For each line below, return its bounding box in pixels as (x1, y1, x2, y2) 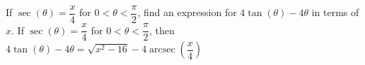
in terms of (311, 5, 359, 20)
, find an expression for (137, 5, 237, 20)
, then (149, 22, 175, 37)
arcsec (149, 45, 175, 55)
